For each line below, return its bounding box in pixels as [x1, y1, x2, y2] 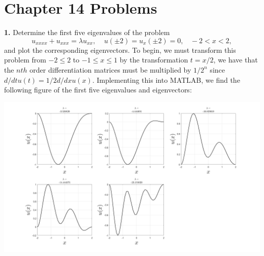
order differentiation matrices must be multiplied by [29, 64, 191, 75]
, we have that [213, 54, 258, 65]
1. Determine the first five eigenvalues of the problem [4, 27, 170, 38]
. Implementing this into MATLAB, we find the [92, 74, 240, 85]
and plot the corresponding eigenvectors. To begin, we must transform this [4, 44, 236, 55]
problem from [4, 54, 46, 65]
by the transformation [119, 54, 188, 65]
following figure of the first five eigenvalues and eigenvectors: [4, 84, 192, 95]
